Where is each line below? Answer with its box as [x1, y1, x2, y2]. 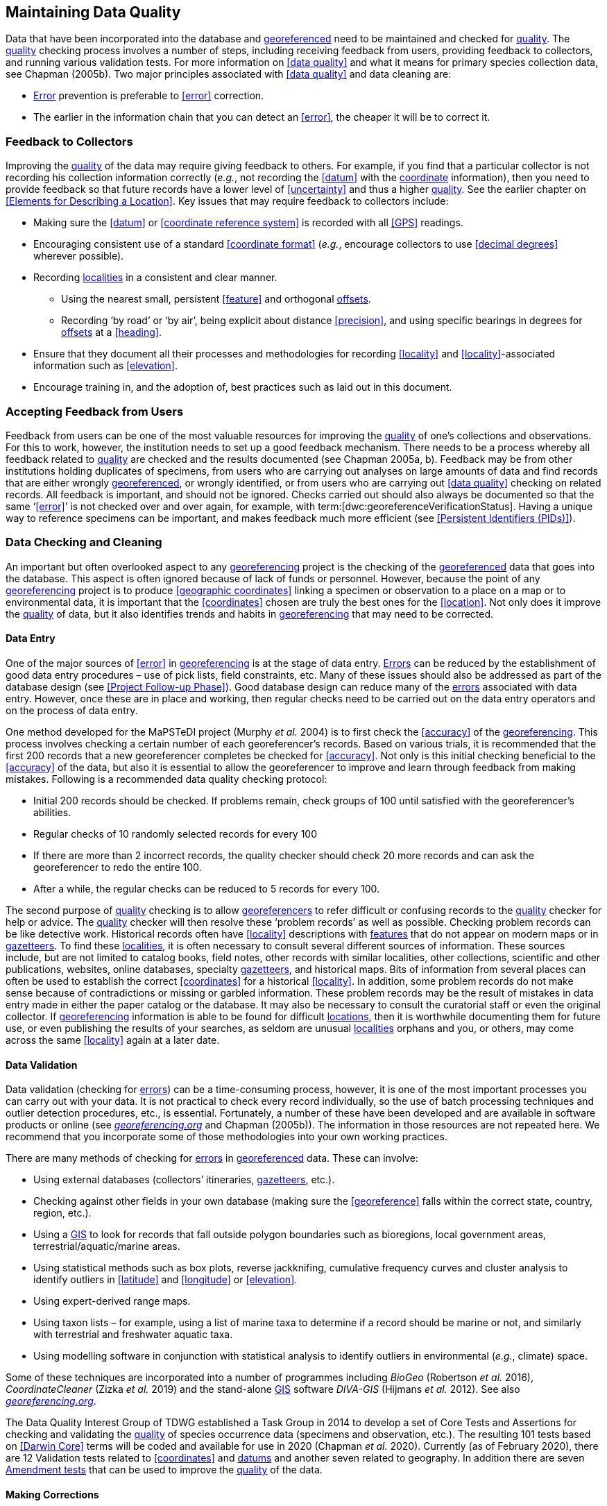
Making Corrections [6, 1488, 99, 1500]
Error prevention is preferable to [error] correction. [33, 90, 264, 102]
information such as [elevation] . [33, 359, 178, 372]
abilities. [33, 806, 71, 818]
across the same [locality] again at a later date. [6, 1033, 220, 1046]
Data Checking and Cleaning [6, 535, 162, 550]
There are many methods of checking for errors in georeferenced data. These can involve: [6, 1152, 418, 1165]
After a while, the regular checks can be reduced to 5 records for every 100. [33, 882, 380, 895]
